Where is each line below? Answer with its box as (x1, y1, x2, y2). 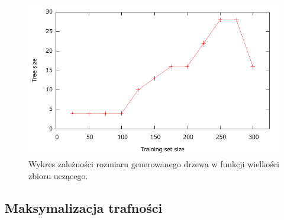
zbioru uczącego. (28, 169, 88, 181)
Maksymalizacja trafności (5, 198, 163, 216)
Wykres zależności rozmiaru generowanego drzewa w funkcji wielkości (28, 157, 279, 170)
